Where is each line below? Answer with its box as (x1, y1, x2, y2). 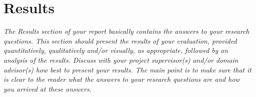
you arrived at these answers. (3, 83, 92, 94)
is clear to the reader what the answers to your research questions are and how (3, 74, 240, 84)
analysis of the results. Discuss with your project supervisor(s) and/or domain (3, 54, 238, 65)
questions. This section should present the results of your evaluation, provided (3, 35, 237, 46)
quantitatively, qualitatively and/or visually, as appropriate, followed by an (3, 45, 228, 55)
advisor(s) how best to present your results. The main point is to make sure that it (3, 64, 252, 74)
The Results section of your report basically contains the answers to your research (3, 26, 250, 36)
